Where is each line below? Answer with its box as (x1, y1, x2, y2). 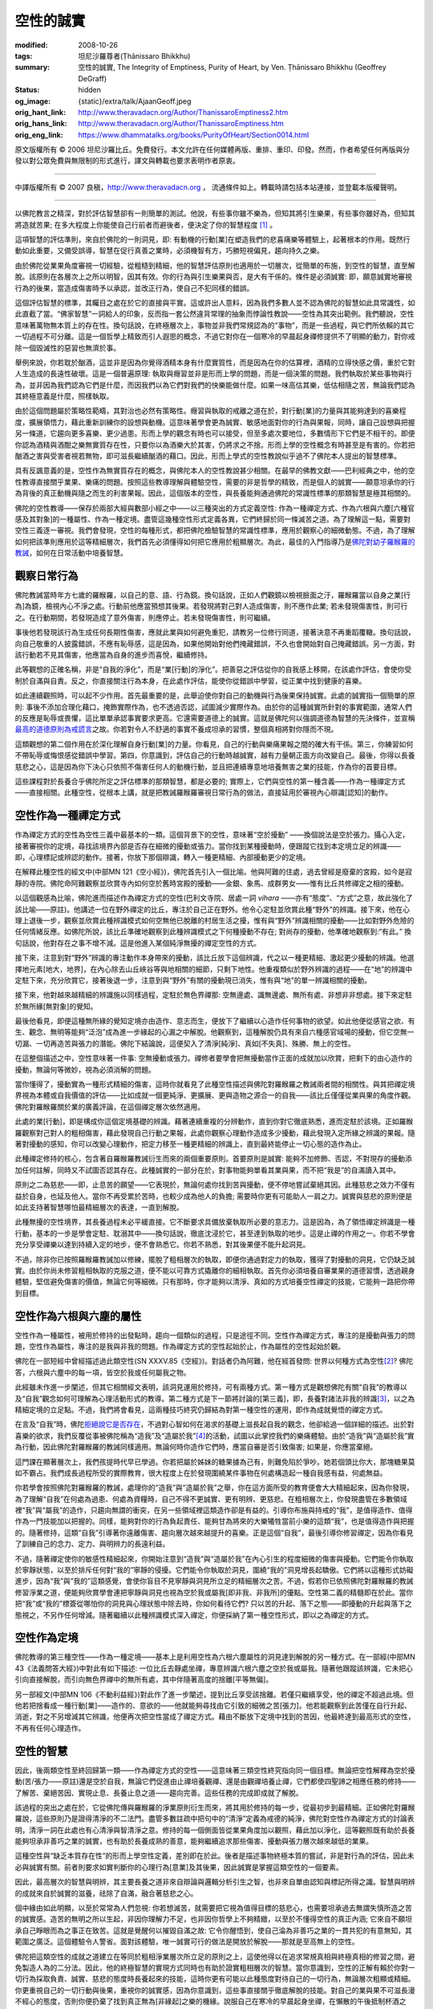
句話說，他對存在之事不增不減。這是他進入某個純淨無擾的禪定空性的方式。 (14, 938, 261, 947)
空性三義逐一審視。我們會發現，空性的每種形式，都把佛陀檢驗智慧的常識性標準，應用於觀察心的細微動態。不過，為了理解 (14, 526, 415, 535)
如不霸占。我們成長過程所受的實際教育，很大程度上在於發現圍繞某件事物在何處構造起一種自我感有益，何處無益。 (14, 1467, 387, 1478)
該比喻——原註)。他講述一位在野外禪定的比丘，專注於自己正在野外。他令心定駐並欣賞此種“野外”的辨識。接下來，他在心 (14, 904, 411, 914)
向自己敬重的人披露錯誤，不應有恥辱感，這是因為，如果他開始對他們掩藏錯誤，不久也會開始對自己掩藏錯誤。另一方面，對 (14, 639, 415, 649)
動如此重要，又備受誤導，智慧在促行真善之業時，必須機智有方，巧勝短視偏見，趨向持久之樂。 (14, 246, 324, 256)
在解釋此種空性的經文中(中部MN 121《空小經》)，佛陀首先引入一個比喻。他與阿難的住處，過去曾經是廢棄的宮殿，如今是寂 (14, 867, 413, 877)
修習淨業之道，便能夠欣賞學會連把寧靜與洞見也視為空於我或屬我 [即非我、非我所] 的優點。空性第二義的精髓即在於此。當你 (14, 1587, 414, 1597)
